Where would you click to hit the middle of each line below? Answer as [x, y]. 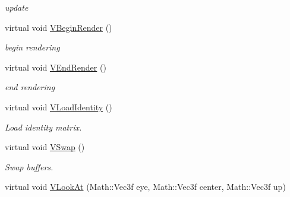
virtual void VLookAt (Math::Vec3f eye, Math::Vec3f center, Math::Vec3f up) [145, 187]
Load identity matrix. [43, 127]
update [17, 7]
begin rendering [32, 47]
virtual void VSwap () [45, 147]
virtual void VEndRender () [56, 67]
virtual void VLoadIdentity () [59, 107]
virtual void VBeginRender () [59, 27]
